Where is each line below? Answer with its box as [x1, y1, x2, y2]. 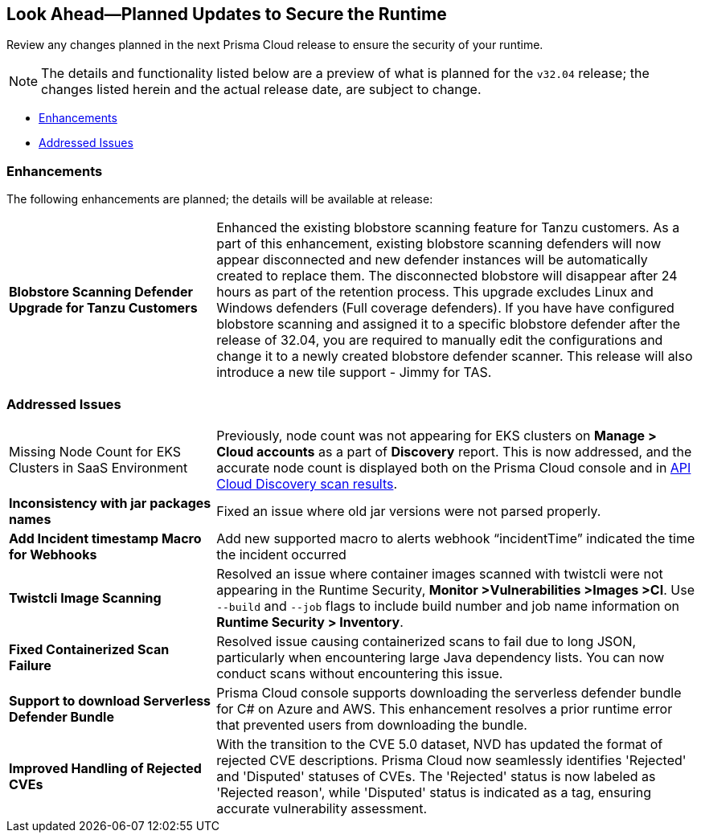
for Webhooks [9, 546, 97, 563]
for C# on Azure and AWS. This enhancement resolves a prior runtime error [216, 700, 673, 717]
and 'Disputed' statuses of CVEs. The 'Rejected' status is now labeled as [216, 767, 656, 784]
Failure [9, 657, 51, 673]
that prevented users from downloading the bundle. [216, 716, 527, 733]
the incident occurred [216, 546, 346, 563]
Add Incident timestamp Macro [9, 530, 202, 546]
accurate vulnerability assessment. [216, 800, 428, 816]
